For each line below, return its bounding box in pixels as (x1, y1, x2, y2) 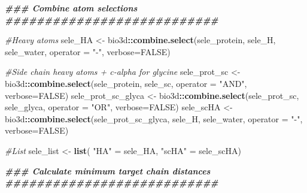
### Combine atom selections (5, 2, 138, 14)
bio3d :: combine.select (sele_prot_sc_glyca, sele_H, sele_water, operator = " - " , (5, 112, 303, 125)
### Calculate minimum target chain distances (5, 164, 211, 177)
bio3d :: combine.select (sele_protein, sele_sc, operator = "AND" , (5, 77, 247, 89)
